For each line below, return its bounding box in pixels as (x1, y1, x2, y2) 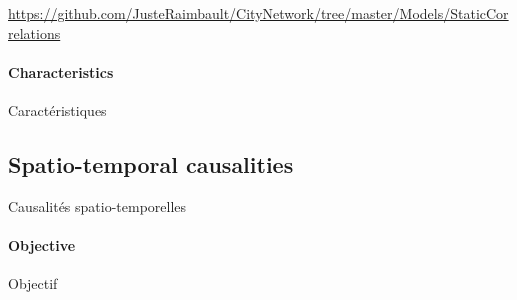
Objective (8, 234, 76, 255)
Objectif (8, 273, 58, 294)
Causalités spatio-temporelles (8, 195, 187, 216)
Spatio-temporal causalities (8, 148, 294, 179)
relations (8, 22, 61, 43)
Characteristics (8, 61, 114, 82)
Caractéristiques (8, 99, 107, 120)
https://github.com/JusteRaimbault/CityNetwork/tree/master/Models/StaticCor (8, 3, 509, 23)
